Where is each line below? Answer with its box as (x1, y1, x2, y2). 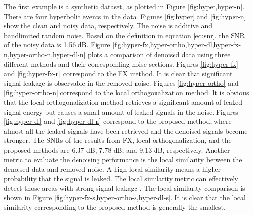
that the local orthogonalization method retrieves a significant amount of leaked (4, 97, 243, 107)
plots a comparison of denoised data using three (88, 49, 231, 59)
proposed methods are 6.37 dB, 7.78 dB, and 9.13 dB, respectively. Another (4, 144, 230, 155)
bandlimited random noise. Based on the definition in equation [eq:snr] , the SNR (4, 30, 245, 40)
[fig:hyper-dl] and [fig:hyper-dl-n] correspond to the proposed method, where (4, 116, 232, 126)
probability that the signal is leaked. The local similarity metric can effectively (4, 173, 238, 183)
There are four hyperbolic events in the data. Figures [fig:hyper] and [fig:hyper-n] (4, 11, 246, 21)
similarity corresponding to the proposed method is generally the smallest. (4, 202, 226, 212)
